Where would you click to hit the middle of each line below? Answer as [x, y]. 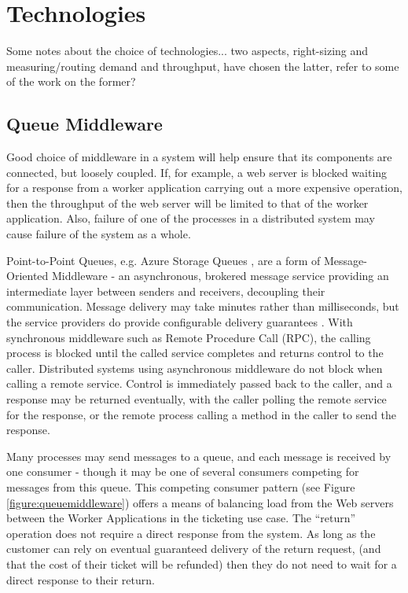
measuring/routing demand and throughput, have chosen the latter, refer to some [203, 66]
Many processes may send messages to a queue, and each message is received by [199, 456]
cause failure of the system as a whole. [99, 234]
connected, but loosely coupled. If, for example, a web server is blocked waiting [197, 172]
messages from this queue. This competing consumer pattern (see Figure [181, 486]
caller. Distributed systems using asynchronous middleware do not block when [195, 368]
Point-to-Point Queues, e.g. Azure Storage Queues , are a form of [164, 260]
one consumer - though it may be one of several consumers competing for [183, 471]
